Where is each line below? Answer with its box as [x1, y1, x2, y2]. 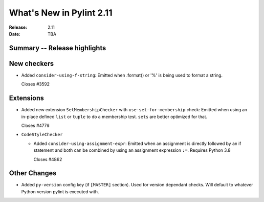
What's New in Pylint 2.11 [9, 7, 112, 18]
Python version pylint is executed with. [21, 188, 99, 195]
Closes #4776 [21, 122, 50, 128]
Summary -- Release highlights [9, 44, 106, 52]
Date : [9, 31, 21, 37]
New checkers [9, 59, 54, 68]
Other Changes [9, 169, 57, 178]
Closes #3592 [21, 81, 50, 87]
